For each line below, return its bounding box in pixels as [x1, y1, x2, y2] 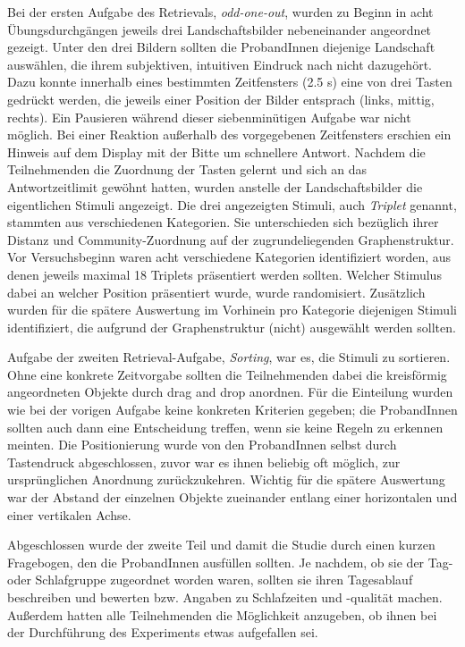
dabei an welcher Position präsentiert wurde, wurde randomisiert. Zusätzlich [7, 282, 426, 301]
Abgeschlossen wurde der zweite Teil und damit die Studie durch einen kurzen [7, 535, 435, 554]
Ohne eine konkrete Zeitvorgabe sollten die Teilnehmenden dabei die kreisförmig [7, 365, 447, 383]
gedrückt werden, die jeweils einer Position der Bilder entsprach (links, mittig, [7, 89, 435, 108]
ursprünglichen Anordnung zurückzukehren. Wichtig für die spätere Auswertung [7, 470, 445, 489]
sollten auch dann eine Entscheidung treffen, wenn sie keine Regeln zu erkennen [7, 417, 444, 436]
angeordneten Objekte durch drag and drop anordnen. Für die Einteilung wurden [7, 382, 453, 401]
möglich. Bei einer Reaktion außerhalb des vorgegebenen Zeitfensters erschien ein [7, 125, 452, 144]
